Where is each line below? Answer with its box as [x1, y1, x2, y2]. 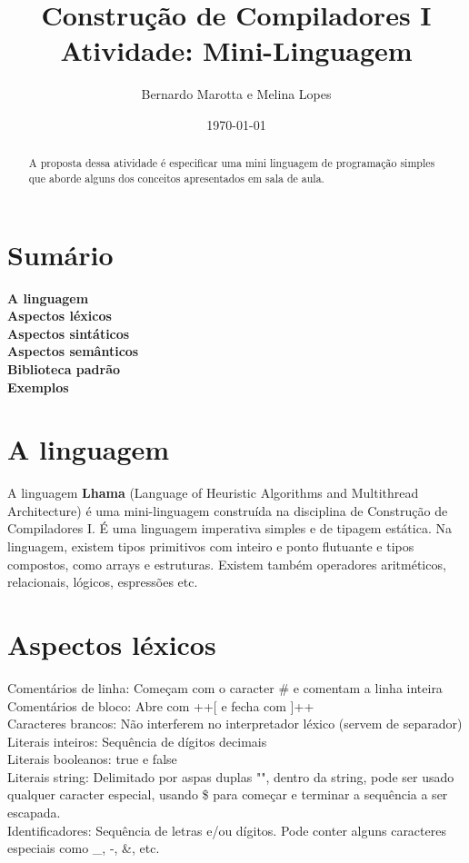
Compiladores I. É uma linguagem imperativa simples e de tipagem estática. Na [7, 519, 452, 538]
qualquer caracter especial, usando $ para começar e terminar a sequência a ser [7, 785, 448, 804]
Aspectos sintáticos [7, 323, 130, 342]
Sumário [7, 235, 114, 273]
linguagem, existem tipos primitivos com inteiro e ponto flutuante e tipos [7, 537, 414, 556]
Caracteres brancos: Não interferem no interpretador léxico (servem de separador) [7, 714, 463, 733]
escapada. [7, 803, 61, 822]
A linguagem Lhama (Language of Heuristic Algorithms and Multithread [7, 483, 419, 502]
